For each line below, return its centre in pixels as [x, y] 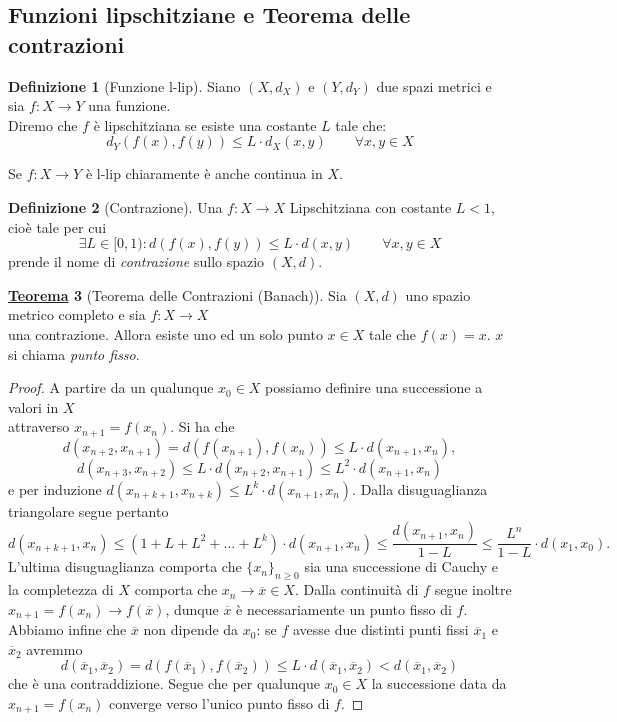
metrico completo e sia [77, 314]
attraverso [39, 426]
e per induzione [55, 488]
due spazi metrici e [434, 85]
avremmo [54, 648]
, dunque [192, 608]
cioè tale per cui [57, 226]
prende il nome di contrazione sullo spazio [136, 261]
